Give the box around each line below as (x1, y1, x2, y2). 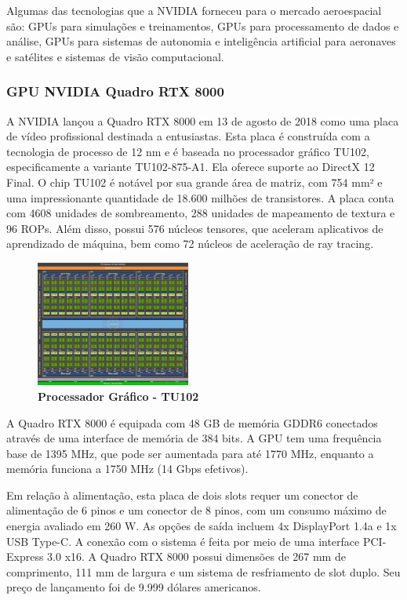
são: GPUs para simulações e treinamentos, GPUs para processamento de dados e (6, 17, 399, 34)
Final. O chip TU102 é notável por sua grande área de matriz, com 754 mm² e (6, 173, 383, 190)
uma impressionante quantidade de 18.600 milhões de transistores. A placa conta (6, 189, 394, 205)
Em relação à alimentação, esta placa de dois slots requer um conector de (6, 486, 358, 503)
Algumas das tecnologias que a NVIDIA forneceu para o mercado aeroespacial (6, 2, 382, 18)
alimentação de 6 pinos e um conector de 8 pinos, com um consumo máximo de (6, 502, 387, 518)
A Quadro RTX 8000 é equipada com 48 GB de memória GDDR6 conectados (6, 414, 378, 431)
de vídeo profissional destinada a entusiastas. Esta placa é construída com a (6, 128, 370, 144)
